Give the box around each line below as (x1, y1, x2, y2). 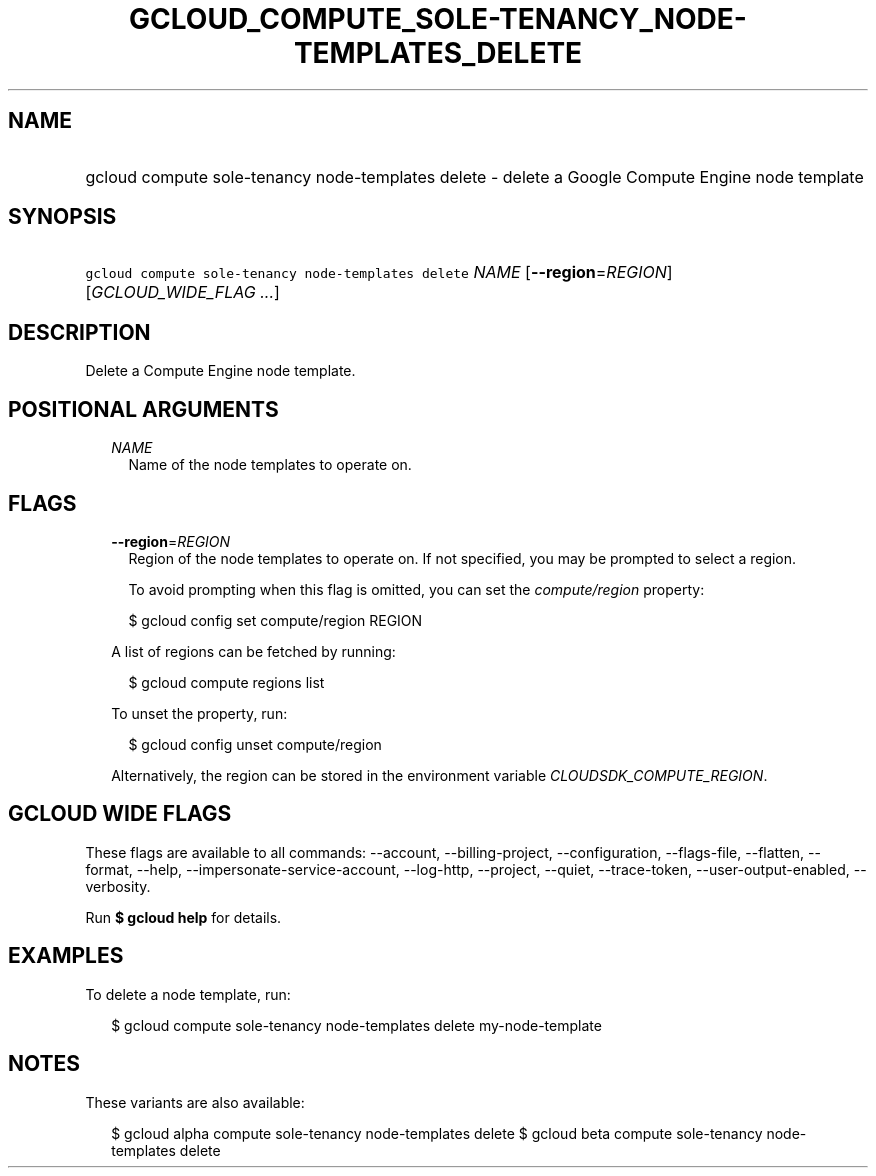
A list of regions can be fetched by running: (111, 642, 396, 660)
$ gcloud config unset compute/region (128, 735, 382, 753)
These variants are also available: (85, 1093, 305, 1111)
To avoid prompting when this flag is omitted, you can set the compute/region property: (128, 580, 705, 598)
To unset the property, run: (111, 704, 288, 722)
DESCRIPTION (8, 319, 151, 345)
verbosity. (85, 877, 151, 895)
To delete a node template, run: (85, 985, 291, 1003)
